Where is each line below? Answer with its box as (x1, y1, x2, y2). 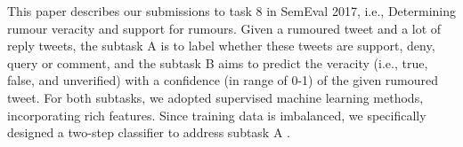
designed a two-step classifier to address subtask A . (7, 123, 290, 142)
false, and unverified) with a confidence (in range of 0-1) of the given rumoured (7, 71, 439, 89)
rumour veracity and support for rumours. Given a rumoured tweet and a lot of (7, 19, 442, 37)
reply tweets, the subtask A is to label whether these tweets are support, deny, (7, 36, 435, 55)
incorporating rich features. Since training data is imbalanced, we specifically (7, 105, 426, 124)
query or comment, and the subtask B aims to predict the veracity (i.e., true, (7, 53, 428, 72)
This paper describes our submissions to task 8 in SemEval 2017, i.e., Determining (7, 2, 456, 19)
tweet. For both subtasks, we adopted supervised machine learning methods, (7, 88, 424, 106)
